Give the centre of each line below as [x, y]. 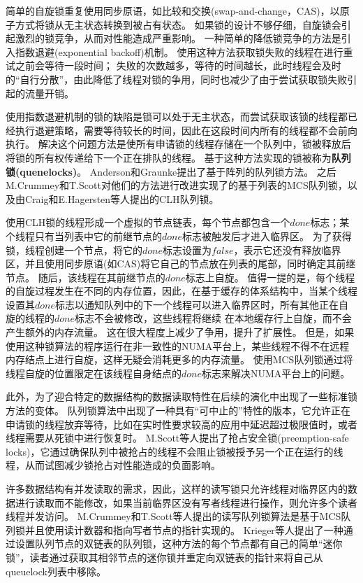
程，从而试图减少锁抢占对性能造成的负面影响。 [113, 465]
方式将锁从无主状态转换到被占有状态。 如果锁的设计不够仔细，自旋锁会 [178, 24]
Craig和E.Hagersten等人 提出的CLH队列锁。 [122, 198]
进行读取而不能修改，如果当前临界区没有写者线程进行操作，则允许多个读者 [186, 502]
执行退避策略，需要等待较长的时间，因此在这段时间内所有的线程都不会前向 [186, 130]
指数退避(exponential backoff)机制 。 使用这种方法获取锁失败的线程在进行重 [184, 51]
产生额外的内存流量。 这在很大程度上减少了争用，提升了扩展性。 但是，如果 [180, 332]
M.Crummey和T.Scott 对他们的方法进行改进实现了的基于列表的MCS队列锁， [177, 185]
